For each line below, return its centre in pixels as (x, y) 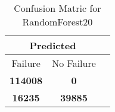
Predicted (53, 45)
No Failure (74, 63)
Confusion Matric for (57, 8)
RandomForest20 (57, 22)
